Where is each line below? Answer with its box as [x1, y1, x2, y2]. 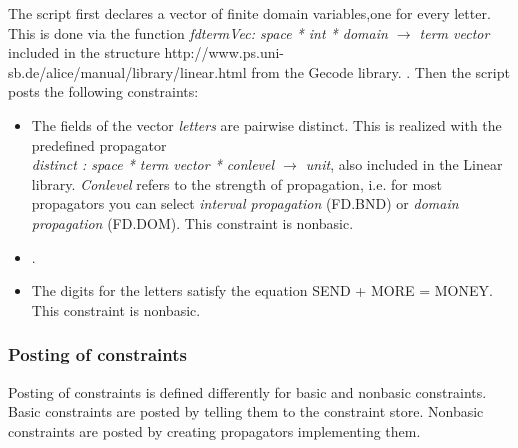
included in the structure [8, 42, 160, 63]
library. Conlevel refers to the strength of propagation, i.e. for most [31, 173, 443, 194]
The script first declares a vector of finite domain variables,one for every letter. [8, 3, 491, 23]
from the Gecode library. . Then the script [251, 61, 510, 82]
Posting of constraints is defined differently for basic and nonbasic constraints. [8, 381, 487, 402]
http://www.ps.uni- [164, 42, 285, 63]
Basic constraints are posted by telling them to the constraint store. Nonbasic [8, 401, 484, 422]
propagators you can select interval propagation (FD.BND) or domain [31, 193, 459, 214]
